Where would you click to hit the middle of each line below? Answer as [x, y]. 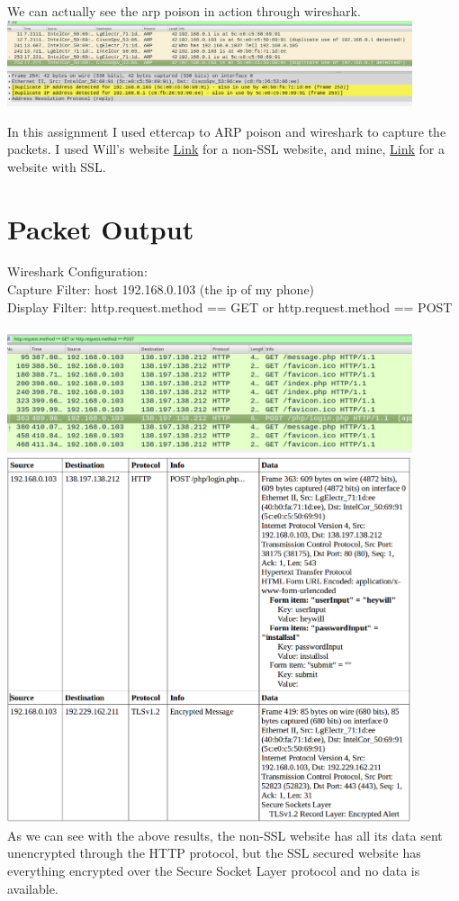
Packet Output [101, 228]
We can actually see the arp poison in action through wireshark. [184, 11]
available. [33, 888]
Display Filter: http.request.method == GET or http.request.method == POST [230, 306]
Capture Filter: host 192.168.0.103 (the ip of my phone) [161, 289]
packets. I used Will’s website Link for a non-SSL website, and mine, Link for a [226, 149]
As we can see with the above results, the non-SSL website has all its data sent [225, 835]
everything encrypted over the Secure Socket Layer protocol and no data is [214, 870]
